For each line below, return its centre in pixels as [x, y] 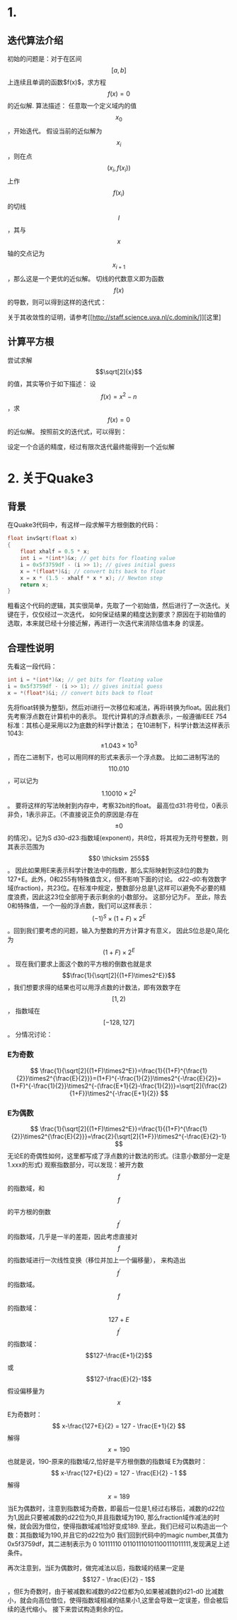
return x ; [35, 585]
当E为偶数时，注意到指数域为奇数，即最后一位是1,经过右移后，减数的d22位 [116, 1508]
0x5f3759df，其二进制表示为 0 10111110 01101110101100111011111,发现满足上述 [118, 1543]
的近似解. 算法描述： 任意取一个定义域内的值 [72, 106]
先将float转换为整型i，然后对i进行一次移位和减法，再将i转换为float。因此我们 [119, 707]
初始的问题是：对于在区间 [45, 59]
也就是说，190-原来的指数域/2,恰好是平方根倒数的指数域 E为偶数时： [107, 1461]
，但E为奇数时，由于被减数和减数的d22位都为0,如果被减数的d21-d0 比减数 [116, 1591]
